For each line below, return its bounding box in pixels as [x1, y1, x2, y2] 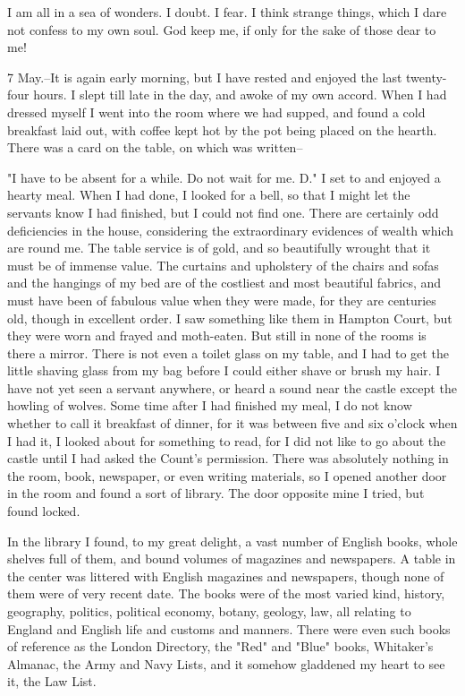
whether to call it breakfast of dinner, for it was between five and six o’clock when [7, 414, 458, 433]
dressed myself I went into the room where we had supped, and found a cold [7, 102, 426, 121]
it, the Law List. [7, 672, 97, 691]
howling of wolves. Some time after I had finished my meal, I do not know [7, 396, 412, 415]
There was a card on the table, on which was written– [7, 138, 303, 157]
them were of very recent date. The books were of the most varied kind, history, [7, 584, 445, 603]
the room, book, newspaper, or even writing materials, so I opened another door [7, 466, 447, 485]
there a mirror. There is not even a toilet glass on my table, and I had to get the [7, 343, 449, 362]
